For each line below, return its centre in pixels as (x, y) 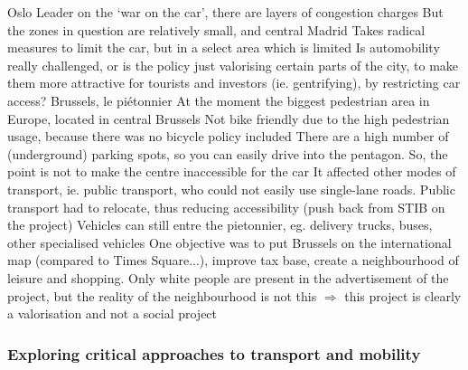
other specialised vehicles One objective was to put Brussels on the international (229, 242)
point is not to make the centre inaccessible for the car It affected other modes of (232, 171)
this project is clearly (403, 295)
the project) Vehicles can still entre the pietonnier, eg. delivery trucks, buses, (220, 225)
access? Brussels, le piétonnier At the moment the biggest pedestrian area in (219, 100)
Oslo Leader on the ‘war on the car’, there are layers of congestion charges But (225, 12)
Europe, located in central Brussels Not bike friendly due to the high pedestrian (229, 118)
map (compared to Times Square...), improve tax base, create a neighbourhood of (233, 260)
